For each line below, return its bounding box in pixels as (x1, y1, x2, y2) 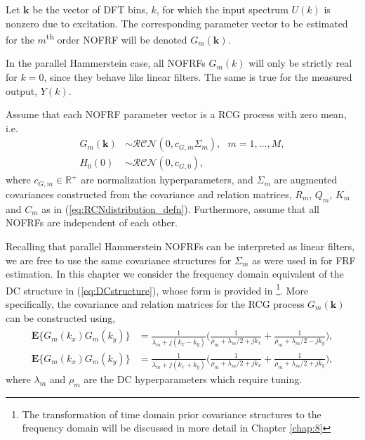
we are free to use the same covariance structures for (6, 252, 232, 267)
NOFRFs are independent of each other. (6, 215, 178, 230)
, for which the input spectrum (156, 2, 288, 16)
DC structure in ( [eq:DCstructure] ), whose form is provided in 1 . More (6, 280, 309, 297)
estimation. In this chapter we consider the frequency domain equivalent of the (6, 266, 344, 281)
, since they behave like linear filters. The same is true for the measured (44, 70, 352, 84)
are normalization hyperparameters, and (81, 172, 253, 187)
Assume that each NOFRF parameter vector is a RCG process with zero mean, (6, 107, 347, 122)
